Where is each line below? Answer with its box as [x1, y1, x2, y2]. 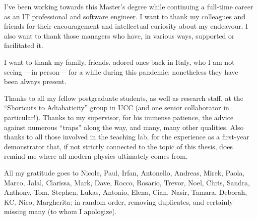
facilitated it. [4, 40, 43, 50]
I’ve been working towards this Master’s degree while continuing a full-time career [4, 1, 254, 11]
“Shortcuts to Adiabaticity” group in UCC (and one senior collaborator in [4, 102, 229, 113]
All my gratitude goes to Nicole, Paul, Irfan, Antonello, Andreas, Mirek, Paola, [4, 167, 245, 177]
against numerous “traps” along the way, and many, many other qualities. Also [4, 122, 244, 132]
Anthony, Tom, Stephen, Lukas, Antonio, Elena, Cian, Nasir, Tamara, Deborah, [4, 187, 247, 197]
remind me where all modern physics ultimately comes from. [4, 151, 188, 161]
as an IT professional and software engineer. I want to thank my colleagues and [4, 11, 246, 21]
